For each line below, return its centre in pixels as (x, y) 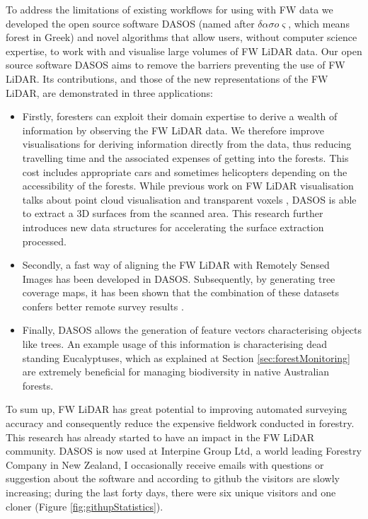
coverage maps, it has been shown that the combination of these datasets (181, 292)
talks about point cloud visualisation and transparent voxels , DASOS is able (189, 199)
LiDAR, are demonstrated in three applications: (109, 92)
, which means (319, 23)
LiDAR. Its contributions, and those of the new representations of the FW (167, 78)
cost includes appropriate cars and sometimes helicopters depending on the (185, 171)
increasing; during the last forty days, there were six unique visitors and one (171, 492)
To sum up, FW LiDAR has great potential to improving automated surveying (177, 409)
